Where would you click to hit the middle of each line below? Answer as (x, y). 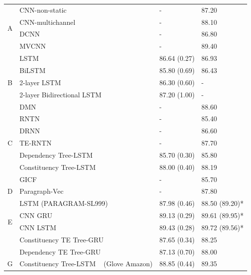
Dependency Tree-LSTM (56, 155)
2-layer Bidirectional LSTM (61, 94)
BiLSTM (33, 70)
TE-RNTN (36, 143)
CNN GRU (36, 215)
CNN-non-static (43, 9)
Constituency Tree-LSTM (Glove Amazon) (86, 264)
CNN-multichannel (48, 22)
